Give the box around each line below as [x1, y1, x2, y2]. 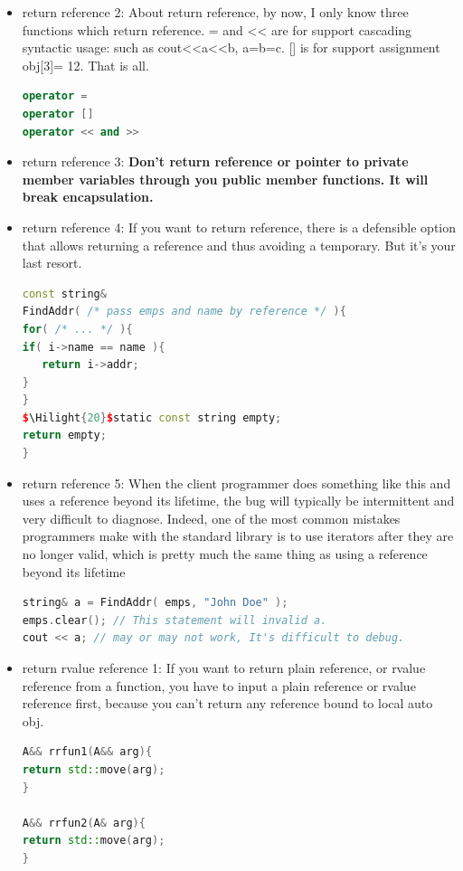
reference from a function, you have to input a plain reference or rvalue [22, 676, 416, 695]
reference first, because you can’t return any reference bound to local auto [22, 694, 433, 713]
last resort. [22, 253, 82, 272]
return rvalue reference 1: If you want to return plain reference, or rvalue [22, 658, 426, 677]
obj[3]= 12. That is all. [22, 55, 149, 74]
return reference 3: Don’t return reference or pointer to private [22, 152, 409, 171]
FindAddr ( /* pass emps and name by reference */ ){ [22, 305, 346, 318]
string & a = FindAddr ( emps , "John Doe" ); [22, 596, 288, 610]
